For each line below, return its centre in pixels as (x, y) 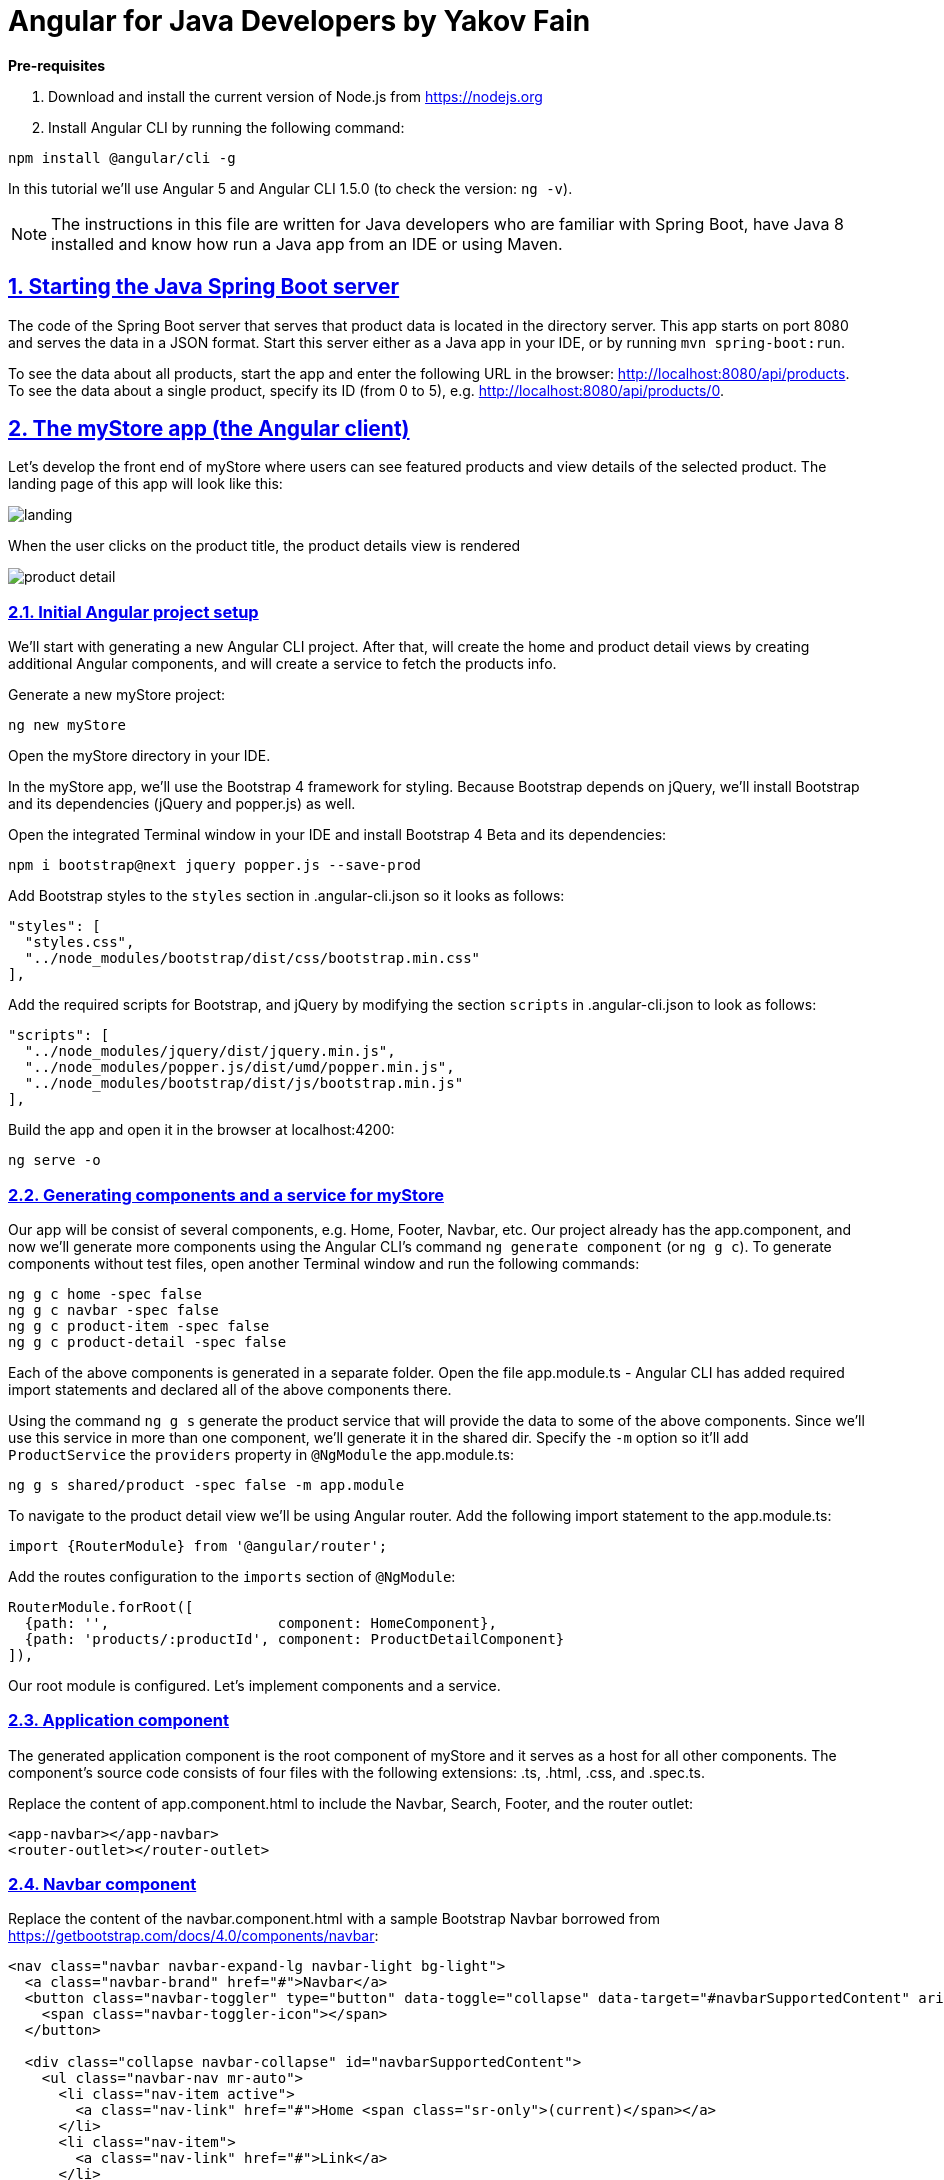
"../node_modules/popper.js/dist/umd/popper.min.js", (239, 1067)
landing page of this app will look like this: (145, 484)
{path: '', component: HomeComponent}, (260, 1622)
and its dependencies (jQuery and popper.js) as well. (182, 804)
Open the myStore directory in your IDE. (139, 756)
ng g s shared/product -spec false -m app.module (206, 1484)
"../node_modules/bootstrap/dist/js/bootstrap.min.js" (244, 1083)
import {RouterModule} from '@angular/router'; (198, 1545)
